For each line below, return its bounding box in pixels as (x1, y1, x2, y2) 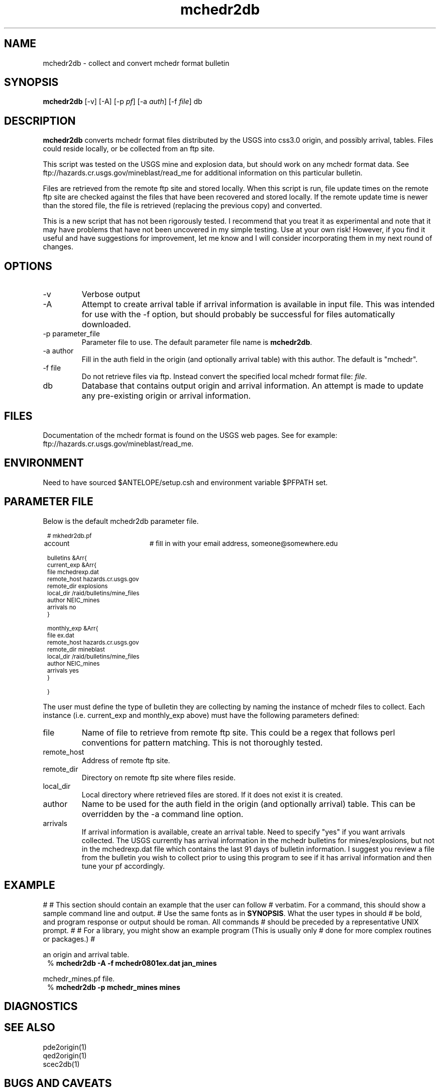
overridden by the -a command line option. (81, 808, 244, 819)
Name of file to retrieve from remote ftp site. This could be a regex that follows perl (81, 727, 395, 738)
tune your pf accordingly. (81, 861, 165, 870)
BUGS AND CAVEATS (4, 1077, 112, 1090)
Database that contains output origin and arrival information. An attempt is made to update (81, 381, 424, 391)
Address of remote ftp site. (81, 756, 170, 765)
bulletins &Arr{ (47, 554, 87, 562)
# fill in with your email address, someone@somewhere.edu (149, 539, 338, 548)
